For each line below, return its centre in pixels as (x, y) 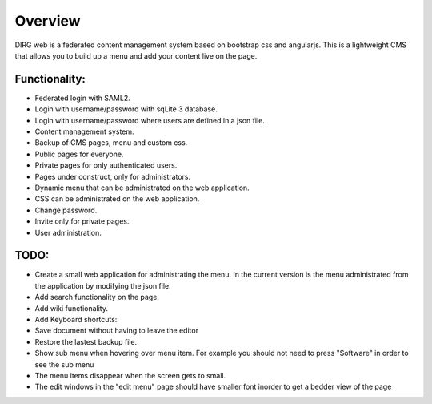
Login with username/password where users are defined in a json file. (150, 120)
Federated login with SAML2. (83, 98)
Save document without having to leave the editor (117, 331)
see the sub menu (64, 364)
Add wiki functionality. (71, 308)
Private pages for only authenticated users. (106, 165)
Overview (48, 21)
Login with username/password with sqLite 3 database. (126, 109)
